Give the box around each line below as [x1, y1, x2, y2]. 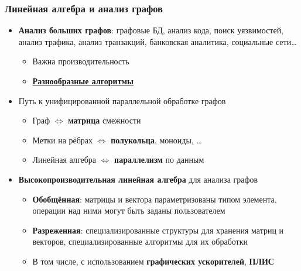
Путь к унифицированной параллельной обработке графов [18, 94, 226, 107]
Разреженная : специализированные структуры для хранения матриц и [32, 224, 284, 236]
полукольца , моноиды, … [111, 133, 202, 146]
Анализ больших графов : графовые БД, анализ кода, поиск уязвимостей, [18, 24, 284, 36]
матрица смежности [68, 114, 141, 126]
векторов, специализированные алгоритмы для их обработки [32, 235, 248, 248]
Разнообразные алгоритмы [32, 75, 134, 87]
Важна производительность [32, 55, 129, 67]
